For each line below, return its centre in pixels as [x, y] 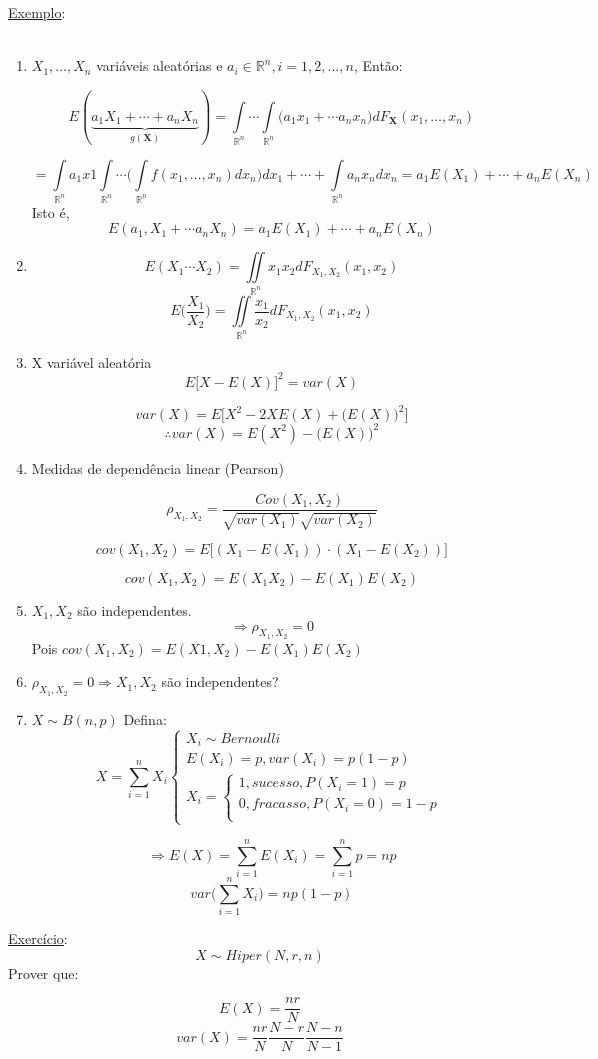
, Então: [378, 65]
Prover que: [43, 972]
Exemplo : [37, 12]
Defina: [145, 718]
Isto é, [50, 211]
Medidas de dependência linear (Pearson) [157, 467]
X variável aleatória [91, 361]
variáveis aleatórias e [159, 65]
